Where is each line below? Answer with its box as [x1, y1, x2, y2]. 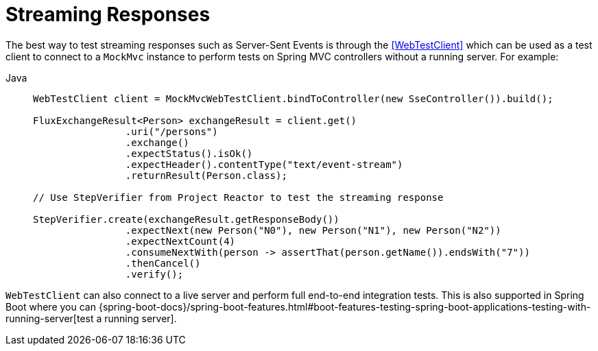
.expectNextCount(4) [125, 235, 236, 247]
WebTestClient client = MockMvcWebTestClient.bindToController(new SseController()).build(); [33, 93, 553, 104]
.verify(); [125, 268, 184, 280]
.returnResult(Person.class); [125, 169, 287, 181]
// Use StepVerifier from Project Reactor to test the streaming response [33, 191, 444, 203]
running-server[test [5, 312, 94, 324]
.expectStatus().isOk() [125, 147, 253, 159]
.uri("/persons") [125, 125, 218, 137]
